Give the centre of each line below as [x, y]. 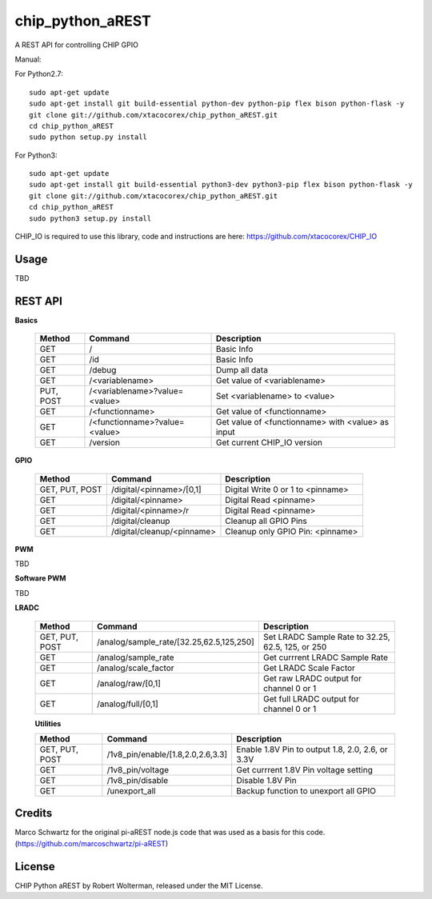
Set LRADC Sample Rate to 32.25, [327, 637]
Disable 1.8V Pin [266, 780]
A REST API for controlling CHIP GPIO [77, 45]
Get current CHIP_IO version [270, 442]
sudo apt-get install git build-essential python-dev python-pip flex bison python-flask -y [217, 104]
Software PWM [40, 578]
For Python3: [36, 155]
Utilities [48, 723]
